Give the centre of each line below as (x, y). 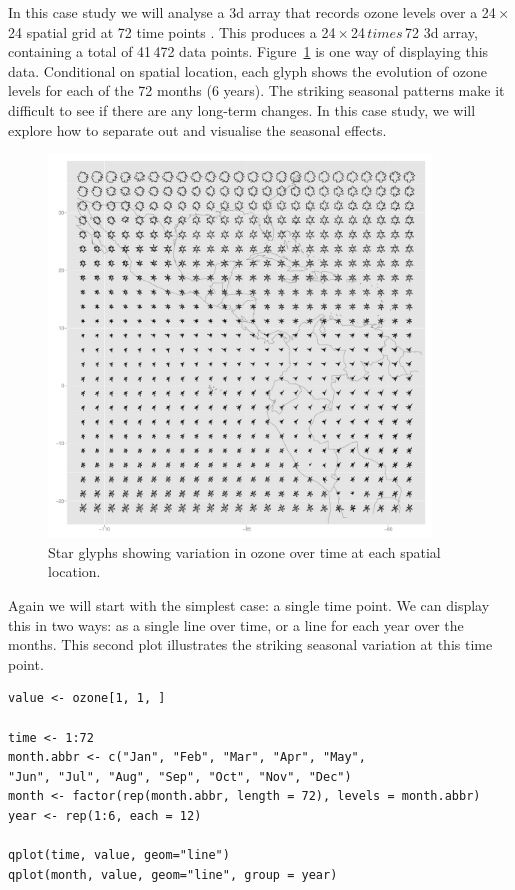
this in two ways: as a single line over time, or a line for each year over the (236, 624)
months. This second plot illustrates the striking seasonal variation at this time (250, 644)
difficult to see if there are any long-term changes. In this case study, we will (242, 109)
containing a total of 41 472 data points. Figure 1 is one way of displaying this (248, 51)
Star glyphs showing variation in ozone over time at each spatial (244, 551)
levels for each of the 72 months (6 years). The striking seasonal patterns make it (256, 90)
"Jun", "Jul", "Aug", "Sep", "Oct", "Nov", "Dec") (180, 776)
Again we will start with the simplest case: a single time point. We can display (249, 604)
